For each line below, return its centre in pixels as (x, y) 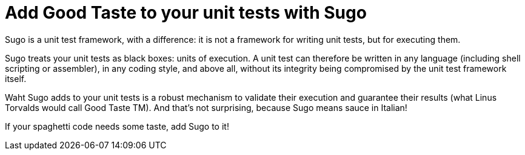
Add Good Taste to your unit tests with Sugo (186, 13)
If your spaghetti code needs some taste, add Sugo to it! (117, 126)
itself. (16, 78)
